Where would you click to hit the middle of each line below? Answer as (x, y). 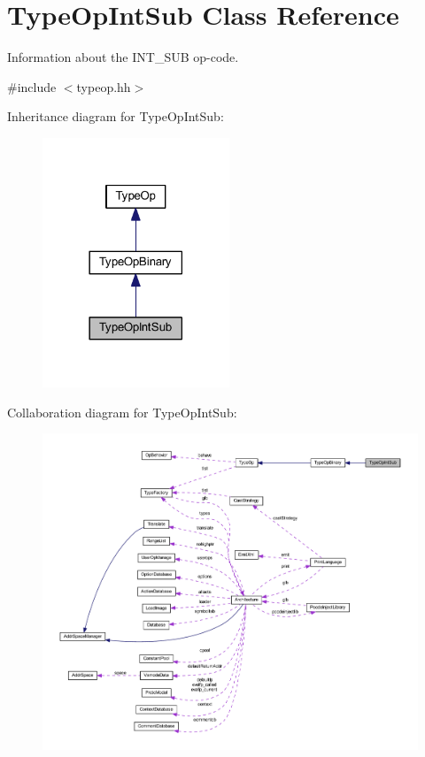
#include (32, 86)
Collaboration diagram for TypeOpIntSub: (122, 412)
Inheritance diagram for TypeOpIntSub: (116, 116)
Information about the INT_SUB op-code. (123, 57)
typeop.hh (104, 86)
